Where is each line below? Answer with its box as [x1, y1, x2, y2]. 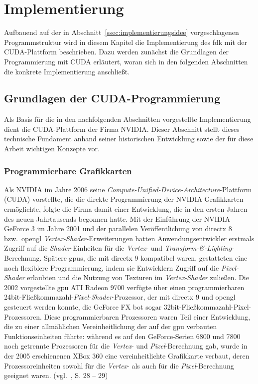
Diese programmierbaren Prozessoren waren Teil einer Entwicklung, [44, 311, 251, 322]
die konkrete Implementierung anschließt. [4, 66, 130, 76]
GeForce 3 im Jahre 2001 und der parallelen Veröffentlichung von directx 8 [4, 223, 232, 234]
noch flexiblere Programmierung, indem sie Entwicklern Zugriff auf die [4, 262, 219, 273]
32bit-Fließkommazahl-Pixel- [163, 302, 252, 312]
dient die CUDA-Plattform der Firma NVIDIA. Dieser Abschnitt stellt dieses [4, 123, 240, 134]
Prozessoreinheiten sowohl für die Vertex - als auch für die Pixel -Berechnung [4, 360, 234, 371]
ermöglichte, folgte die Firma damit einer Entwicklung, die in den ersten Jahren [4, 204, 248, 214]
